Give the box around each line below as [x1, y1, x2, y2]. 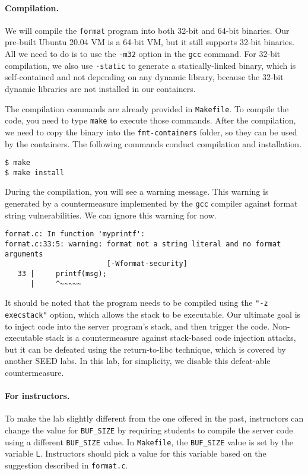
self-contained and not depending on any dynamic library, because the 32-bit [5, 71, 284, 83]
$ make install [5, 168, 65, 177]
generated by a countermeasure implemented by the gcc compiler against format [5, 197, 298, 210]
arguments [5, 249, 43, 258]
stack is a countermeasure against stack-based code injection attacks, [45, 331, 296, 344]
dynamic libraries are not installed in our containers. [5, 82, 196, 94]
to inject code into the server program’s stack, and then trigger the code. [5, 319, 270, 332]
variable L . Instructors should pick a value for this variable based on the [5, 447, 266, 460]
